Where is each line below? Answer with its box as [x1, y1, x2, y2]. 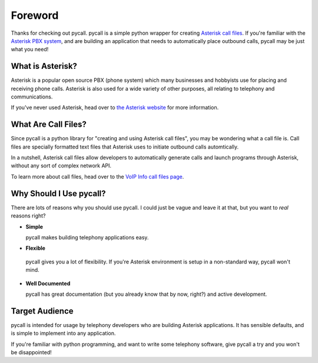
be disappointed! [11, 348, 52, 356]
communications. [11, 93, 53, 100]
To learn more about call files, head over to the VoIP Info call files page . [11, 173, 184, 180]
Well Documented [25, 280, 71, 287]
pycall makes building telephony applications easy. [25, 233, 149, 241]
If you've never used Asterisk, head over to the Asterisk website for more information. [11, 104, 219, 111]
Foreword [11, 9, 59, 22]
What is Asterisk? [11, 61, 78, 71]
